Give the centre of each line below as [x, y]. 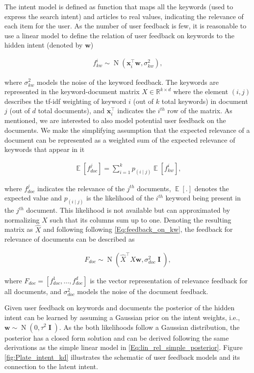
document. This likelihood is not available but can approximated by [128, 210]
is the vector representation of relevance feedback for [169, 280]
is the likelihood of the [120, 198]
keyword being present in [203, 198]
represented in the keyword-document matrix [72, 91]
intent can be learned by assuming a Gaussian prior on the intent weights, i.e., [122, 317]
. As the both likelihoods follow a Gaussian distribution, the [149, 327]
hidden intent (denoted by [44, 45]
